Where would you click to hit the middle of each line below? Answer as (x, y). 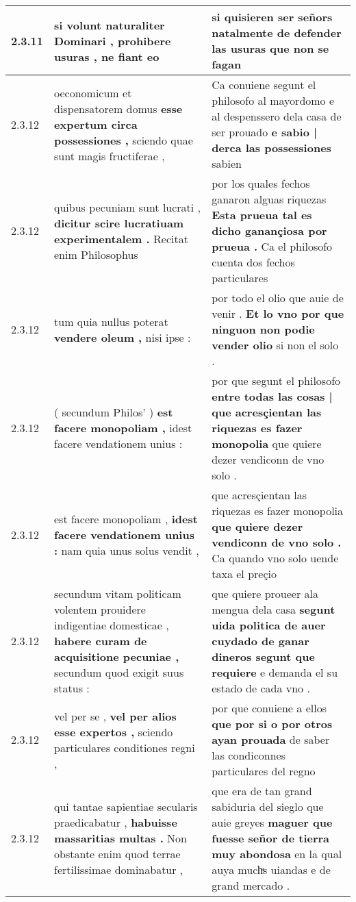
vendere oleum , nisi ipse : (123, 337)
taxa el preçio (244, 574)
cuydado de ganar (260, 641)
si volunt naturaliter (110, 25)
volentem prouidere (100, 609)
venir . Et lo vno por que (278, 313)
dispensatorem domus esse (118, 108)
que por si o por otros (272, 724)
